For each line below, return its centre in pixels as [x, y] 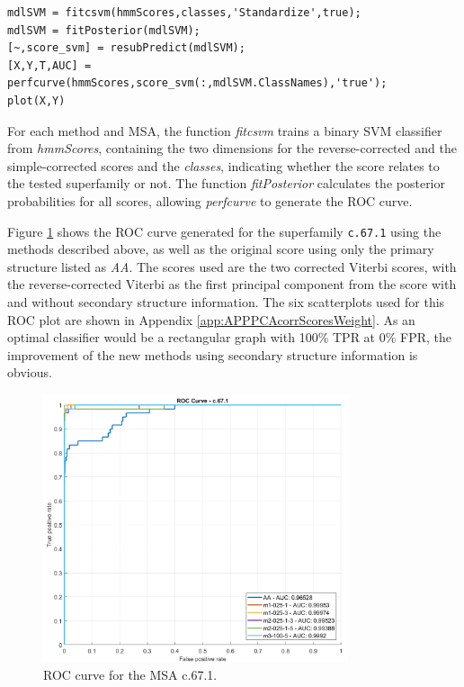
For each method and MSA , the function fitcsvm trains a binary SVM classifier [225, 130]
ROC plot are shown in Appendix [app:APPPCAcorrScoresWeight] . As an [211, 319]
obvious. [30, 372]
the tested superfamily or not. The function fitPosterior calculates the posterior [227, 183]
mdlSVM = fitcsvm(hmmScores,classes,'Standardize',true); [184, 13]
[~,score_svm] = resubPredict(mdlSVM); [126, 48]
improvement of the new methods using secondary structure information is [213, 354]
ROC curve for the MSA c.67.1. [130, 675]
